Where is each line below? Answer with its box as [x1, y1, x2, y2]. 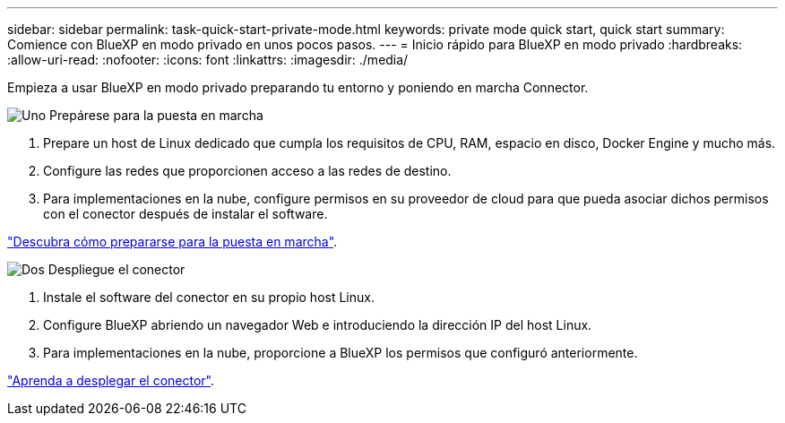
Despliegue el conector [47, 262, 185, 277]
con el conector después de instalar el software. [43, 206, 328, 221]
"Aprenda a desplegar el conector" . [7, 373, 215, 388]
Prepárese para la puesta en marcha [49, 108, 263, 123]
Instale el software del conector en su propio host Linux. [43, 289, 375, 305]
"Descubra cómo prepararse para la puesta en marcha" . [7, 234, 338, 249]
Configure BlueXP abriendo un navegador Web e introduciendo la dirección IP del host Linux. [43, 317, 592, 332]
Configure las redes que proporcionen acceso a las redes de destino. [43, 163, 452, 178]
